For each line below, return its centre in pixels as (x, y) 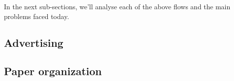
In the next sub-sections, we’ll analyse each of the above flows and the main (117, 6)
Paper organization (53, 71)
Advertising (34, 42)
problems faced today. (37, 16)
